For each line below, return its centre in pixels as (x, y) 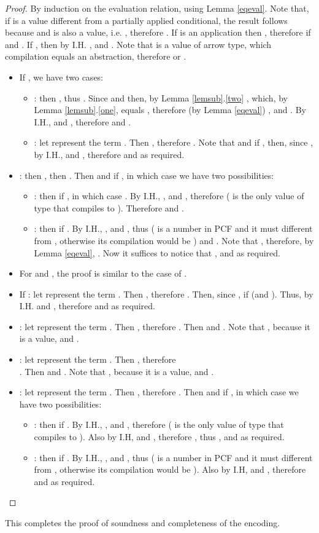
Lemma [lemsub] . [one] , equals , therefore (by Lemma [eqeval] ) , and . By (170, 110)
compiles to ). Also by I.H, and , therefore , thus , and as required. (159, 437)
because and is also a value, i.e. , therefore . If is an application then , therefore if (158, 32)
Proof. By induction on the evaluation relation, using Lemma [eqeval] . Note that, (157, 8)
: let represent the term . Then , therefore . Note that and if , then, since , (174, 142)
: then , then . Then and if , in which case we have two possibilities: (147, 175)
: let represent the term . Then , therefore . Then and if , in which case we (159, 392)
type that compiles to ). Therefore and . (109, 207)
